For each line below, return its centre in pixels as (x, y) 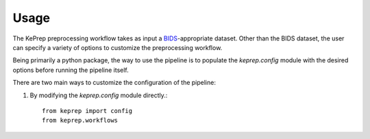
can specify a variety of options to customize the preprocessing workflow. (118, 47)
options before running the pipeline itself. (71, 70)
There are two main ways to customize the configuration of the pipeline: (114, 83)
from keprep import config (87, 111)
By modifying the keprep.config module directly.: (99, 95)
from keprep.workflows (80, 121)
